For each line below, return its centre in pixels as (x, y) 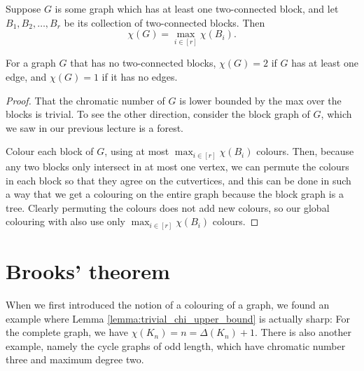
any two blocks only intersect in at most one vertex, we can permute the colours (177, 166)
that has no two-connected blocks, (143, 63)
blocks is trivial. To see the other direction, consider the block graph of (158, 114)
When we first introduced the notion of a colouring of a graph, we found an (168, 304)
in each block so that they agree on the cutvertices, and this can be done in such (178, 180)
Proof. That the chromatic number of (85, 100)
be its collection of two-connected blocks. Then (164, 22)
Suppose (23, 8)
